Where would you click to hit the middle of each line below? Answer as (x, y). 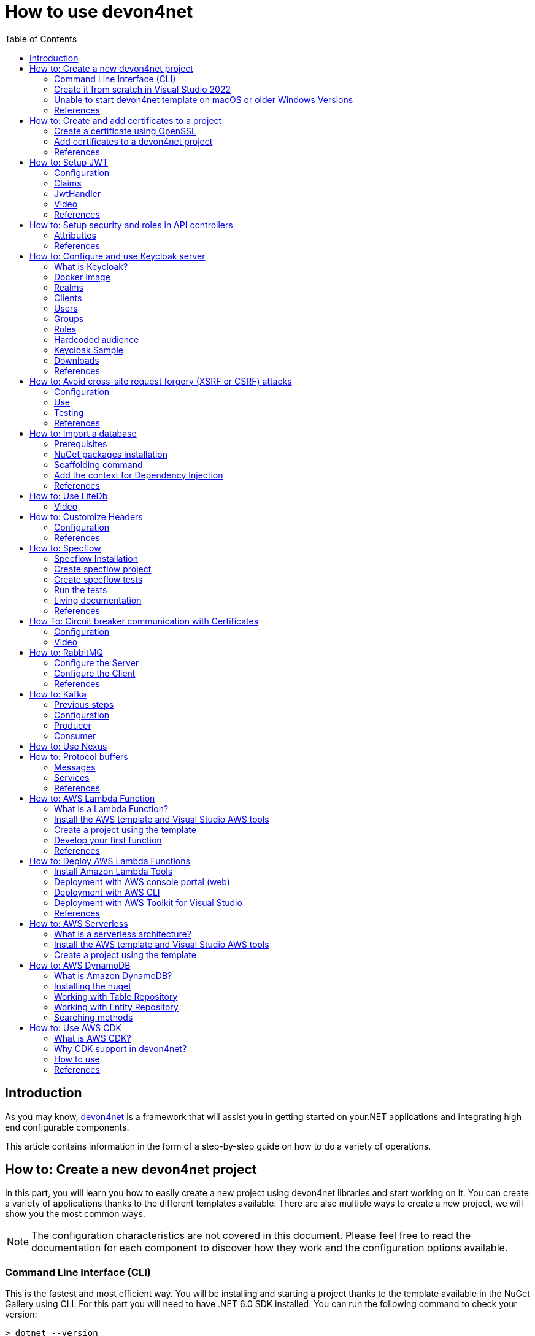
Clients (68, 298)
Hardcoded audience (97, 339)
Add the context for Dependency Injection (139, 475)
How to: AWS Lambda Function (92, 798)
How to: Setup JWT (69, 162)
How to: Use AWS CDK (75, 1027)
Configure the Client (95, 673)
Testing (69, 412)
